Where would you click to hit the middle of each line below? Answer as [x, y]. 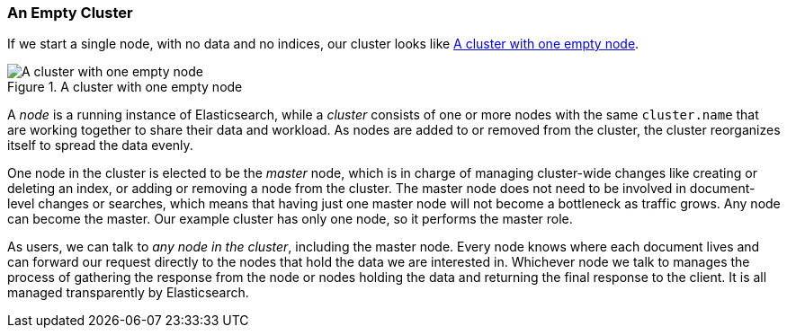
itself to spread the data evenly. [100, 145]
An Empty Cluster [70, 13]
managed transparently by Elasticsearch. [128, 293]
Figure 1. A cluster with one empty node [125, 87]
